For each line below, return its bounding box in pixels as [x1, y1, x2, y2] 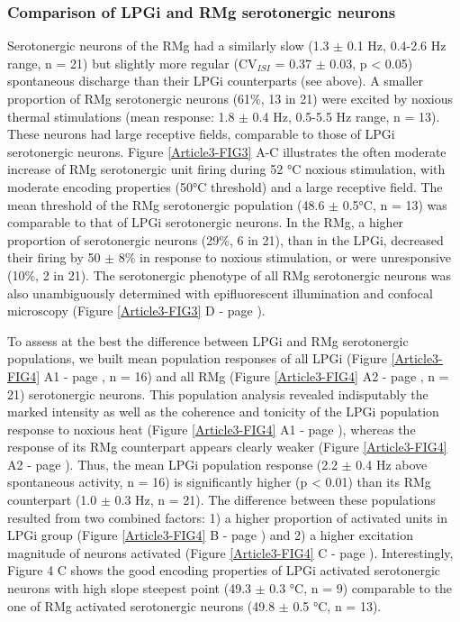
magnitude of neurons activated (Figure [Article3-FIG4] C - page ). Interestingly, [7, 543, 454, 562]
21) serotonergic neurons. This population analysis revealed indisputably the [7, 384, 428, 403]
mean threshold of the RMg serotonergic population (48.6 [7, 195, 325, 214]
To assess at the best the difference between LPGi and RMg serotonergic [7, 331, 409, 350]
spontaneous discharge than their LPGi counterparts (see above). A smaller [7, 71, 423, 90]
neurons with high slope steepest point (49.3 [7, 579, 252, 598]
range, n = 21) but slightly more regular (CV [7, 53, 257, 72]
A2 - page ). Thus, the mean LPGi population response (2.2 [7, 454, 338, 473]
